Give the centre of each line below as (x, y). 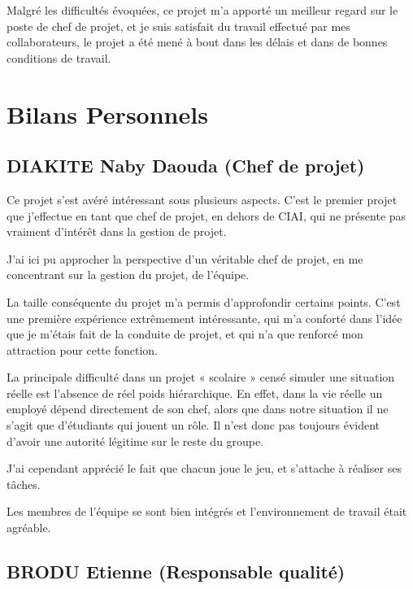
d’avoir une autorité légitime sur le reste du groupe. (135, 441)
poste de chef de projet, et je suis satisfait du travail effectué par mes (178, 26)
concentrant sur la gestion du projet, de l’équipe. (128, 275)
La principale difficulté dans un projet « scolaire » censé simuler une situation (201, 377)
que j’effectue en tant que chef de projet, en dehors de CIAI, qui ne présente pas (206, 215)
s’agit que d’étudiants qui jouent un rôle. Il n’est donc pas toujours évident (193, 425)
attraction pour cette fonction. (82, 349)
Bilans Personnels (107, 113)
